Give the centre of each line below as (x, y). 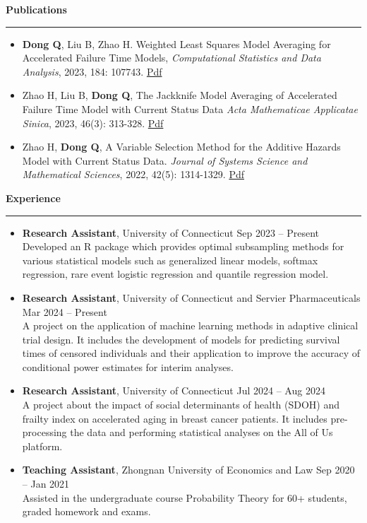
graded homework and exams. (86, 511)
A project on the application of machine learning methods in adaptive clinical (190, 325)
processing (44, 432)
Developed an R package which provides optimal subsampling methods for (183, 246)
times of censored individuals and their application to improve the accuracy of (191, 353)
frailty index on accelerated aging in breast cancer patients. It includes (175, 418)
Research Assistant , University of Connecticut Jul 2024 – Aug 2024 (174, 390)
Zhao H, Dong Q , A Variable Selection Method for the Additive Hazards (181, 147)
